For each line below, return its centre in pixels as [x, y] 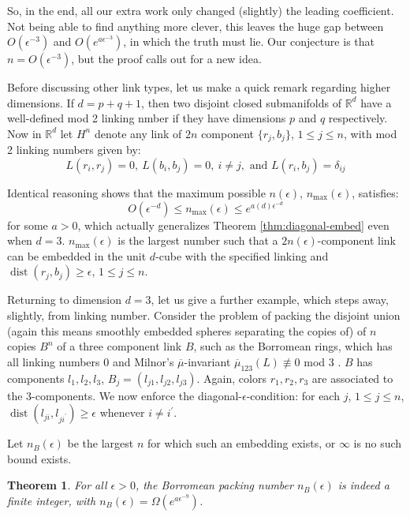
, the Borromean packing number [214, 485]
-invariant [207, 361]
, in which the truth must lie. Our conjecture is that [249, 41]
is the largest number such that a [198, 240]
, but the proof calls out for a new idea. [166, 59]
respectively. [358, 118]
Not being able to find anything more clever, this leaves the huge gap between [196, 26]
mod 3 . [322, 361]
